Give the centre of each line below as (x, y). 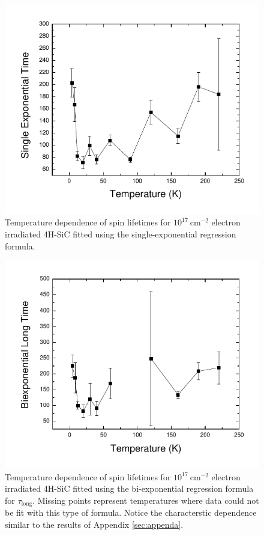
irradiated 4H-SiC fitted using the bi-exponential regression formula (129, 488)
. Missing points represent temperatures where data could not (146, 500)
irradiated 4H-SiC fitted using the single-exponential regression (121, 234)
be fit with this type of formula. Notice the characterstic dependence (131, 512)
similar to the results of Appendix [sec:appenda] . (94, 524)
